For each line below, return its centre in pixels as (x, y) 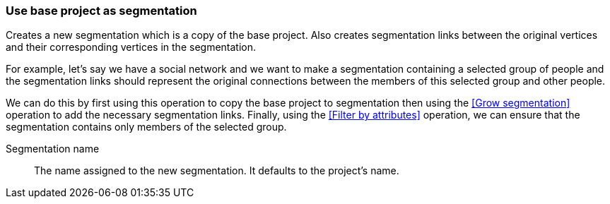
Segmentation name (53, 149)
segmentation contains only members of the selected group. (146, 127)
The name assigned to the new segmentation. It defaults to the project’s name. (217, 171)
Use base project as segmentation (101, 11)
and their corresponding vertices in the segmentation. (131, 47)
